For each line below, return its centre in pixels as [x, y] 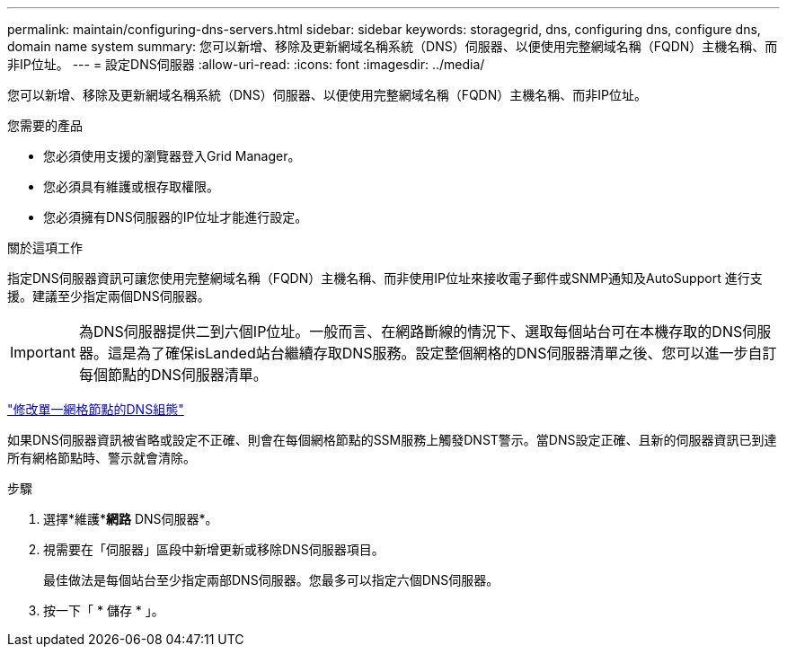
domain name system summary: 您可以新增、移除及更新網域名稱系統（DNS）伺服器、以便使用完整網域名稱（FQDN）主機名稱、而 [393, 46]
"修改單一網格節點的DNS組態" [96, 409]
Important [43, 352]
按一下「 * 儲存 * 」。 [104, 610]
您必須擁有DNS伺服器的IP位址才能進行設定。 [176, 217]
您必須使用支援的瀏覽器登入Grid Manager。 [172, 156]
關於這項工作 [45, 247]
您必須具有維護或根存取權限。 [131, 186]
